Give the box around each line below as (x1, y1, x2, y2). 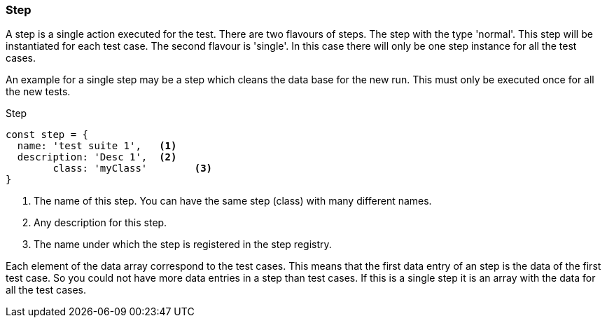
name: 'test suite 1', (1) (17, 140, 177, 152)
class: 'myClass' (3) (53, 163, 213, 174)
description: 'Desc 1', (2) (17, 151, 177, 163)
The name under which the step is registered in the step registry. (34, 238, 332, 251)
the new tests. (6, 85, 71, 98)
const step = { (6, 129, 89, 141)
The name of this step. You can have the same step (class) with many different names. (34, 195, 432, 207)
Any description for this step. (34, 217, 167, 229)
